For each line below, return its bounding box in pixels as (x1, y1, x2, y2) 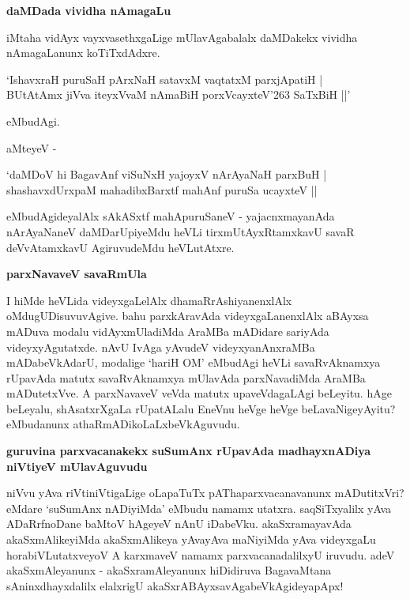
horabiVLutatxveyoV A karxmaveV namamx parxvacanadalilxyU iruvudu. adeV (6, 546, 395, 563)
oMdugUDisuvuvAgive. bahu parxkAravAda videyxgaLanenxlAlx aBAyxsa (6, 307, 369, 324)
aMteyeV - (6, 139, 57, 156)
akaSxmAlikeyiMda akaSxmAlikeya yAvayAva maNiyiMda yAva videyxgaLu (6, 531, 376, 548)
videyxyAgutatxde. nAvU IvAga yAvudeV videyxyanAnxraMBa (6, 338, 315, 355)
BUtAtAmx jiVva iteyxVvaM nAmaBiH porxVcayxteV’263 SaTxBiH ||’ (6, 86, 351, 103)
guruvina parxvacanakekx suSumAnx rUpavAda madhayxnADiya (6, 443, 371, 459)
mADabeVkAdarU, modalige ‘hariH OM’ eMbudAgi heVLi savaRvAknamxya (6, 354, 381, 371)
